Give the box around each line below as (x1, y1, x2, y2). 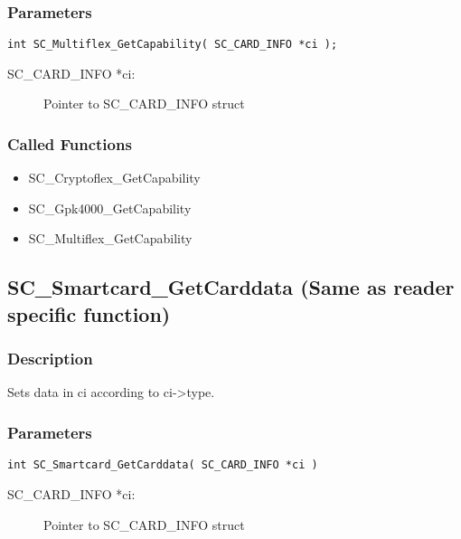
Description (7, 347, 93, 370)
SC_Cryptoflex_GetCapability (28, 168, 201, 187)
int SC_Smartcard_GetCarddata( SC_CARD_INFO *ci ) (7, 459, 318, 472)
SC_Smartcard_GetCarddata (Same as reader (7, 273, 455, 301)
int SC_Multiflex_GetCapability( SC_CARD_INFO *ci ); (7, 38, 338, 52)
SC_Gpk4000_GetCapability (28, 198, 192, 217)
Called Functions (7, 132, 132, 155)
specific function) (7, 299, 171, 327)
